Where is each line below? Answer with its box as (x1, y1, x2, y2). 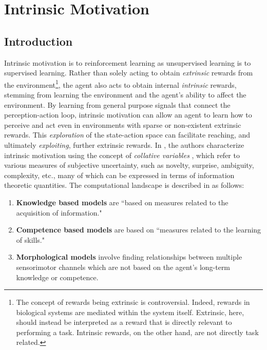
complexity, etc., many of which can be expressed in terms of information (4, 169, 235, 180)
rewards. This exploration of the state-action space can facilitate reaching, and (4, 129, 251, 140)
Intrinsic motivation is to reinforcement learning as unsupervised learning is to (4, 57, 251, 68)
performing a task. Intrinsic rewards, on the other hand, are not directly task (16, 326, 259, 337)
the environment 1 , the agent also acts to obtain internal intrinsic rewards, (4, 77, 237, 90)
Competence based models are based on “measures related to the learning (16, 224, 261, 235)
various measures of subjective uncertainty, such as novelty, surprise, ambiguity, (4, 160, 254, 170)
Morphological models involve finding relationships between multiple (16, 251, 242, 262)
